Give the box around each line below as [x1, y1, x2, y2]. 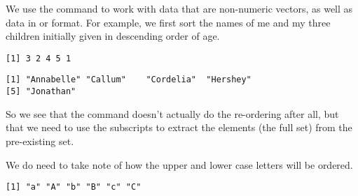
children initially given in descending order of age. [6, 29, 220, 43]
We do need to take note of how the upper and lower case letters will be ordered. [6, 157, 353, 172]
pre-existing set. [6, 133, 74, 148]
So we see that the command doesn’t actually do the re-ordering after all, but [6, 106, 339, 121]
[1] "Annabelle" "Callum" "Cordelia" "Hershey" [6, 75, 252, 85]
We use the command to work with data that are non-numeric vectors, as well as [6, 1, 353, 15]
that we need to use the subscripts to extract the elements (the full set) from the [6, 120, 352, 135]
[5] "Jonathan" [6, 86, 76, 97]
